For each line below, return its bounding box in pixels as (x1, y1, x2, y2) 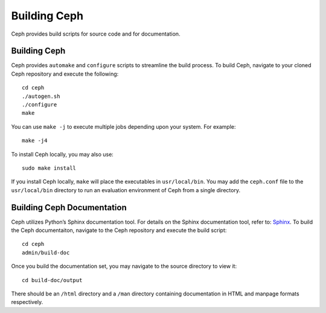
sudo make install (22, 164, 77, 172)
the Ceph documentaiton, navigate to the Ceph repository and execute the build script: (11, 227, 227, 234)
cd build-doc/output (22, 277, 83, 283)
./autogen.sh (22, 92, 60, 100)
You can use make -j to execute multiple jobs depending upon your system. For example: (11, 123, 236, 130)
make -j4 (22, 137, 48, 144)
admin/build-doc (22, 249, 70, 256)
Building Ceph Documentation (11, 202, 127, 213)
